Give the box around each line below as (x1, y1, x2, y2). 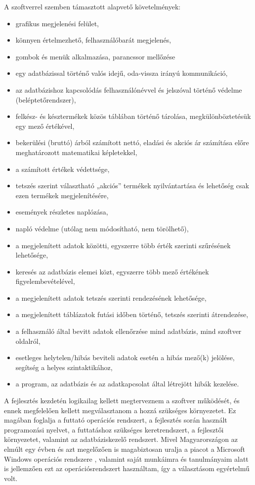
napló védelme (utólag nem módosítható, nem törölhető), (15, 223, 189, 233)
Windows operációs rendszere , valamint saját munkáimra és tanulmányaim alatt (4, 453, 249, 464)
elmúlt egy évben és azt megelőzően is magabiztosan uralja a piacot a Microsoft (4, 444, 245, 454)
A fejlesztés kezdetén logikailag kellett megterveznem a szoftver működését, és (4, 395, 240, 406)
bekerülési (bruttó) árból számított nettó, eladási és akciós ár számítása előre (15, 137, 249, 148)
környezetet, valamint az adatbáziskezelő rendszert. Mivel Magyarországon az (4, 434, 238, 444)
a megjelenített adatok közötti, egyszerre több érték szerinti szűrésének (15, 240, 231, 250)
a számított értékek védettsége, (15, 163, 110, 174)
